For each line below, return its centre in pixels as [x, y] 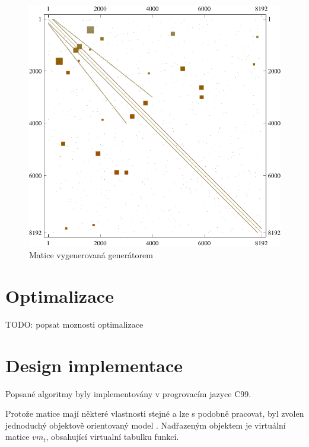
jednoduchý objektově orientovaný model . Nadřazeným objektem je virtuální [146, 425]
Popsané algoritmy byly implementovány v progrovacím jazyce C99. [128, 393]
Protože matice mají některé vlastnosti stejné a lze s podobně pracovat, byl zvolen [155, 413]
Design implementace [94, 365]
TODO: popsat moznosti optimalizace [74, 324]
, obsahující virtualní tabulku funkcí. [112, 437]
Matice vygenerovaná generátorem [91, 255]
